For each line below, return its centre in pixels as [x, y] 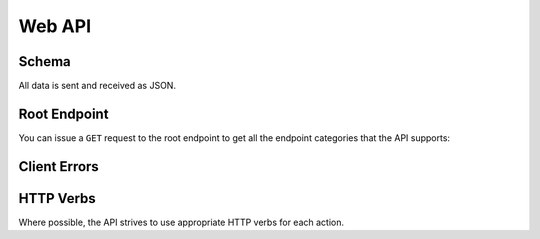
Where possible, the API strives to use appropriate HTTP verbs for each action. [181, 222]
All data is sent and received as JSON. [97, 86]
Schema [45, 61]
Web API [55, 26]
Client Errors [58, 166]
